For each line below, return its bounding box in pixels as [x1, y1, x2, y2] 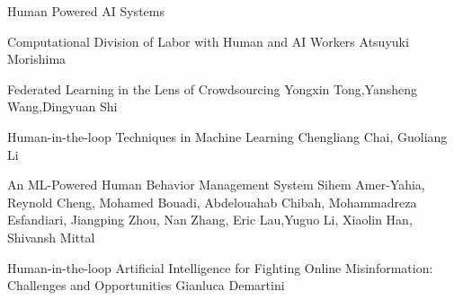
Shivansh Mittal [7, 227, 95, 246]
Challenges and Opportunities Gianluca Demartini [7, 276, 285, 295]
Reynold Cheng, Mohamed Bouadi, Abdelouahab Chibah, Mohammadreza [7, 192, 417, 211]
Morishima [7, 49, 67, 68]
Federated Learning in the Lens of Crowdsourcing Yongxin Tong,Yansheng [7, 79, 418, 98]
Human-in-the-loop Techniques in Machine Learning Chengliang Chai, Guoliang [7, 127, 448, 146]
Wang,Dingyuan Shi [7, 97, 118, 116]
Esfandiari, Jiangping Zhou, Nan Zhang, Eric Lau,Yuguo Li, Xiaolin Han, [7, 210, 413, 229]
